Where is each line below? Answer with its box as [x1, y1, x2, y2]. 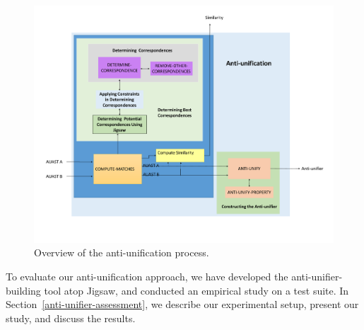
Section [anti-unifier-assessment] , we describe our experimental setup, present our [6, 297, 359, 312]
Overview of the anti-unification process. [34, 245, 209, 260]
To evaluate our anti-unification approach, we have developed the [6, 269, 288, 284]
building [6, 283, 41, 297]
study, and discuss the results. [6, 310, 136, 325]
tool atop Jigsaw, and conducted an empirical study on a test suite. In [44, 283, 349, 297]
